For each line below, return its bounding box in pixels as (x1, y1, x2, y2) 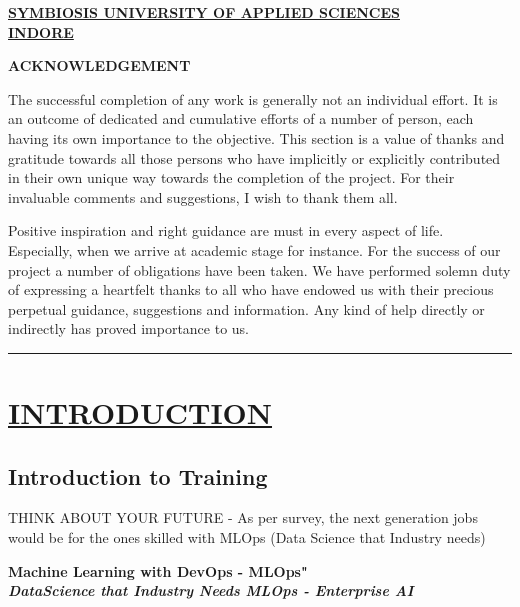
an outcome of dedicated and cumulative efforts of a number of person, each (8, 108, 474, 129)
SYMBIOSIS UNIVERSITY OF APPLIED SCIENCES (8, 2, 400, 22)
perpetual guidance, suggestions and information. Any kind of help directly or (8, 298, 485, 319)
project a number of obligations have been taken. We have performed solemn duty (8, 259, 511, 280)
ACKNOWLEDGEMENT (8, 55, 191, 76)
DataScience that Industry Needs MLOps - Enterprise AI (8, 580, 414, 601)
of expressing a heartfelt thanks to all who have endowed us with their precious (8, 279, 494, 300)
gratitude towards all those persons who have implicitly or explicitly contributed (8, 147, 501, 168)
